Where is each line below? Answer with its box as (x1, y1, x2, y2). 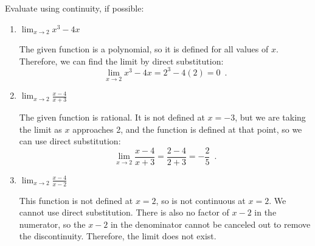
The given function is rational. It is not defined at (19, 110, 205, 123)
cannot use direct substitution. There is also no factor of (19, 206, 229, 219)
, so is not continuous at (156, 194, 246, 206)
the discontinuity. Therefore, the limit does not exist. (19, 230, 216, 242)
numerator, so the (19, 217, 86, 230)
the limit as (19, 122, 62, 135)
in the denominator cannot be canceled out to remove (110, 217, 311, 230)
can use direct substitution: (19, 135, 121, 147)
